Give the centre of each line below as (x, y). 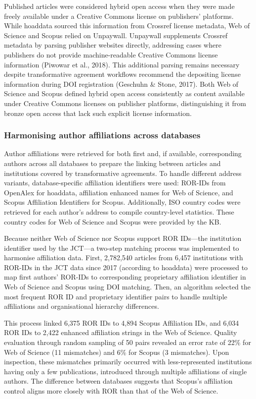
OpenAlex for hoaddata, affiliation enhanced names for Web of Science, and (119, 192)
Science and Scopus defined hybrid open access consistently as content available (124, 93)
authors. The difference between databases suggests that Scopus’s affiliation (118, 381)
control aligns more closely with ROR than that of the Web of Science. (111, 391)
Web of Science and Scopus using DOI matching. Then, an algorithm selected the (128, 287)
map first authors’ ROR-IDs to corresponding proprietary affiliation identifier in (125, 277)
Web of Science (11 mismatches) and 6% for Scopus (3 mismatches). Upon (117, 352)
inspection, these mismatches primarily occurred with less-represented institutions (128, 362)
